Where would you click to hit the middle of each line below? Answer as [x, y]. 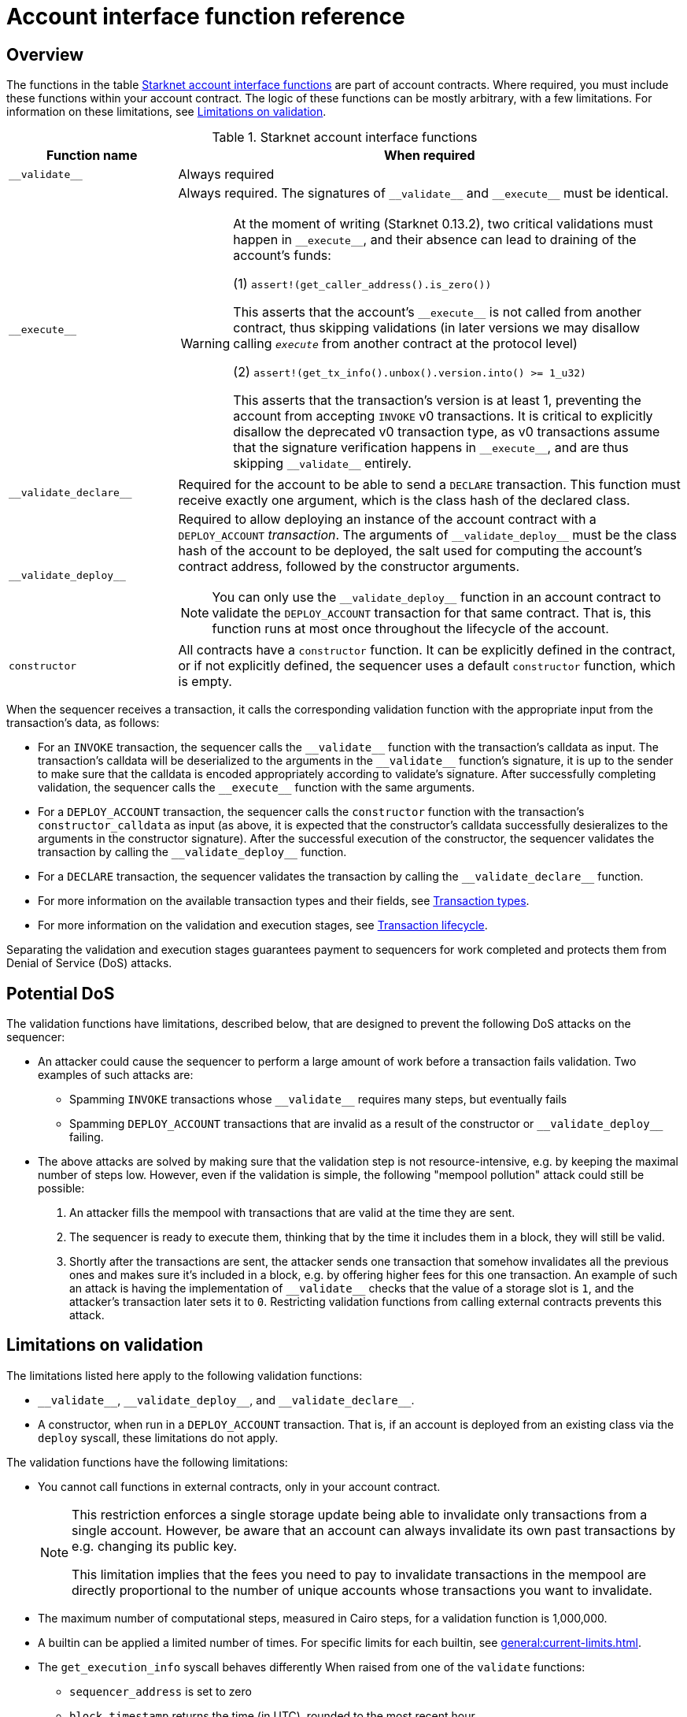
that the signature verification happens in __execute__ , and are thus [431, 448]
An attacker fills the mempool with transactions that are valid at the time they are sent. [292, 1213]
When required [429, 156]
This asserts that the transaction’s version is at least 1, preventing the [437, 401]
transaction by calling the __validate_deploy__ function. [192, 852]
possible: [61, 1189]
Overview [45, 54]
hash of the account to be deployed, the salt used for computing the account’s [410, 551]
